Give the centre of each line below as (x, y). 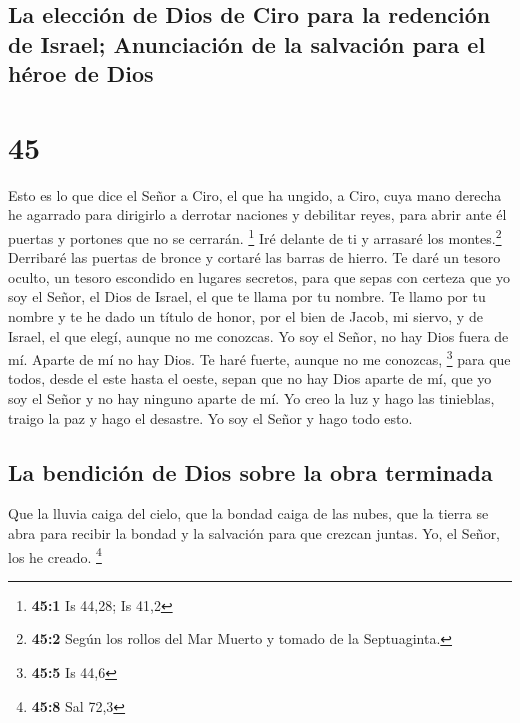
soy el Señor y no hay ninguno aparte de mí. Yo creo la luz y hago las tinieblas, (251, 397)
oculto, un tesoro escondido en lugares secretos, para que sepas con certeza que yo (259, 276)
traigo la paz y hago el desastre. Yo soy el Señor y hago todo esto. (210, 417)
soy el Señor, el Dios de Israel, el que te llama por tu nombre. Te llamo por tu (247, 296)
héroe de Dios (81, 73)
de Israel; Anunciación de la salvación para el (247, 43)
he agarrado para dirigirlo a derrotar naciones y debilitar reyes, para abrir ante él (257, 214)
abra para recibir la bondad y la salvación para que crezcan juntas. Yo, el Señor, (254, 532)
